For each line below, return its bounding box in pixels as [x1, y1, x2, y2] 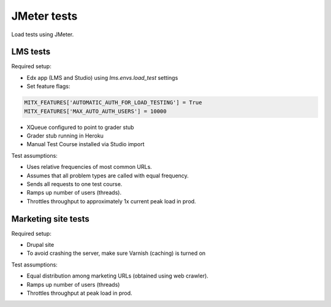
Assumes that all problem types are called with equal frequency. [26, 172, 189, 179]
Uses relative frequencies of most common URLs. [26, 163, 153, 171]
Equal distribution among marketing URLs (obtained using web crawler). [26, 272, 208, 279]
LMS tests [11, 47, 51, 57]
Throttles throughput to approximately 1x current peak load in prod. [26, 197, 196, 205]
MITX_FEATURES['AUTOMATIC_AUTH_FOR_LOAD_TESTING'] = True [24, 99, 202, 106]
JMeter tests [11, 9, 78, 23]
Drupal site [26, 241, 55, 249]
